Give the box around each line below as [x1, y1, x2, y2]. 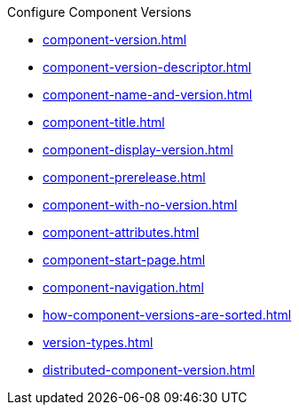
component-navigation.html [43, 280, 204, 295]
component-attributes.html [43, 225, 200, 240]
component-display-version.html [43, 142, 233, 157]
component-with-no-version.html [43, 197, 238, 212]
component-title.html [43, 115, 165, 130]
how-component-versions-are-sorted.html [43, 307, 292, 322]
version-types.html [43, 335, 153, 350]
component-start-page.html [43, 252, 206, 267]
